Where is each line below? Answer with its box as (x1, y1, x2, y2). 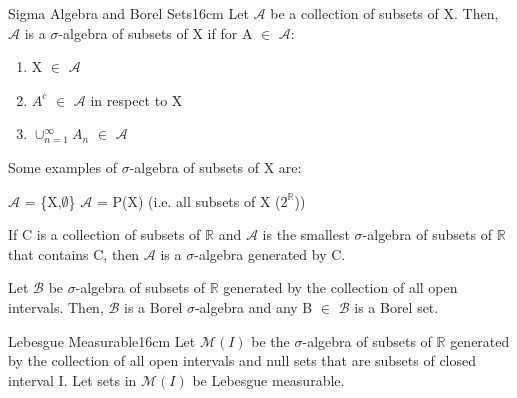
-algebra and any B (194, 296, 313, 317)
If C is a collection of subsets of (8, 224, 201, 245)
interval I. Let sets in (8, 369, 137, 390)
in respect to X (90, 89, 183, 110)
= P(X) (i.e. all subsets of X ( (96, 190, 281, 211)
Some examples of (8, 156, 117, 177)
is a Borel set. (354, 296, 439, 317)
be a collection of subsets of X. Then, (270, 3, 499, 23)
